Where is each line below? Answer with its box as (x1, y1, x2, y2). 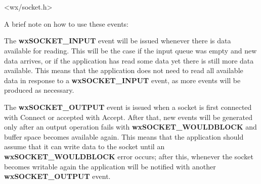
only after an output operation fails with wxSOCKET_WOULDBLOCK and (4, 121, 257, 132)
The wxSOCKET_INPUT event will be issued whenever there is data (4, 35, 231, 46)
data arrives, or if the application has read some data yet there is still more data (4, 55, 254, 66)
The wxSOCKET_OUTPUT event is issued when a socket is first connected (4, 101, 252, 112)
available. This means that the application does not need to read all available (4, 65, 243, 76)
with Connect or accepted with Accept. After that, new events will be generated (4, 111, 252, 122)
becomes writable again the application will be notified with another (4, 161, 216, 171)
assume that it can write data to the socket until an (4, 141, 165, 152)
